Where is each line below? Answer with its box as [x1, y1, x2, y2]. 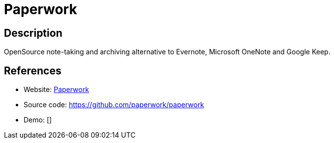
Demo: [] [24, 116, 52, 124]
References [4, 64, 61, 77]
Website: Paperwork [24, 85, 89, 94]
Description [4, 26, 62, 39]
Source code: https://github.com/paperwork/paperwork [24, 100, 204, 109]
